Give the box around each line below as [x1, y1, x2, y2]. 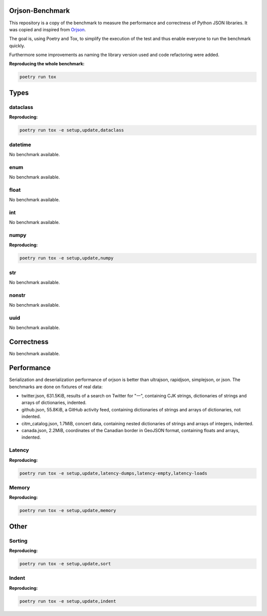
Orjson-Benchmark [9, 6, 70, 15]
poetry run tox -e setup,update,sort [19, 561, 111, 566]
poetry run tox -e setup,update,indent [19, 598, 116, 604]
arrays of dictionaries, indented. [21, 399, 87, 406]
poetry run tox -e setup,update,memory [19, 508, 116, 513]
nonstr [9, 291, 26, 298]
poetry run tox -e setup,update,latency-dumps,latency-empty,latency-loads [19, 470, 208, 476]
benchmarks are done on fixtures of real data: [9, 384, 103, 390]
